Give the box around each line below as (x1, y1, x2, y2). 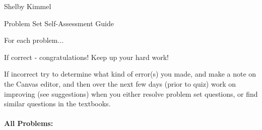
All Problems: (4, 118, 53, 128)
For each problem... (4, 35, 64, 45)
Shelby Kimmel (4, 1, 51, 11)
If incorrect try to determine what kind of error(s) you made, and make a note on (4, 69, 256, 79)
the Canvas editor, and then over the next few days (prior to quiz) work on (4, 78, 236, 89)
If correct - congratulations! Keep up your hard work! (4, 51, 169, 62)
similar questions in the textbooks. (4, 98, 111, 109)
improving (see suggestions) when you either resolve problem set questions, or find (4, 88, 258, 99)
